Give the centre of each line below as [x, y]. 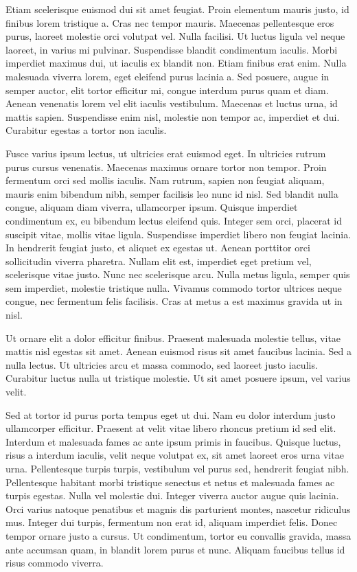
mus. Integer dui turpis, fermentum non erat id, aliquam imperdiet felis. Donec [172, 522]
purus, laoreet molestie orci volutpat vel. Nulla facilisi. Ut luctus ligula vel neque [175, 36]
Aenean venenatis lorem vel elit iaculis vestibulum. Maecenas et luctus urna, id [172, 103]
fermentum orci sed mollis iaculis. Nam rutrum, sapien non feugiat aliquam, [165, 180]
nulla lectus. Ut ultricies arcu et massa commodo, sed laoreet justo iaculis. [162, 364]
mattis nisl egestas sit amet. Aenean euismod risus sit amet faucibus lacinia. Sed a [178, 351]
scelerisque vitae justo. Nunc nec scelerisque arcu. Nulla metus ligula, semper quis [178, 274]
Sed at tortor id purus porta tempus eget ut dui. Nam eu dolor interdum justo [171, 414]
